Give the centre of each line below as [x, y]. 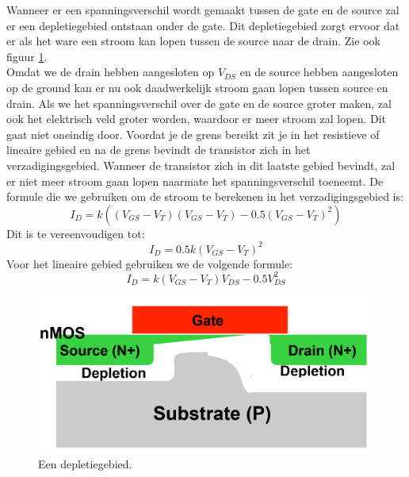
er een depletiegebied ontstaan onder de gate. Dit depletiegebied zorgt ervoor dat [203, 25]
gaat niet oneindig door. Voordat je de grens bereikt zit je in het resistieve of [193, 134]
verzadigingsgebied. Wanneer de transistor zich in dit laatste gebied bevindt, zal [201, 165]
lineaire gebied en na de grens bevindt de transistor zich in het [159, 150]
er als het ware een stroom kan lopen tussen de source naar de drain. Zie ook [193, 41]
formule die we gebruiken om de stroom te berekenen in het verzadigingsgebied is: [205, 196]
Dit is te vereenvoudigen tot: [76, 233]
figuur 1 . [27, 56]
